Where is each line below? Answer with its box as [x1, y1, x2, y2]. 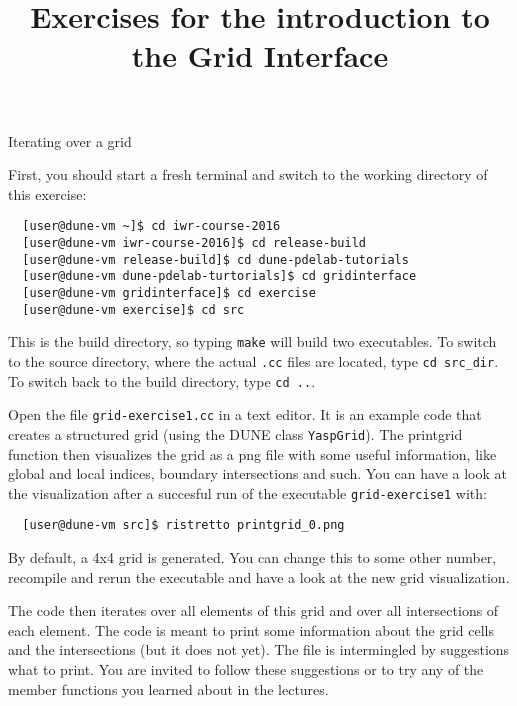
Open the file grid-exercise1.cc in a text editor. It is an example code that [8, 404, 482, 425]
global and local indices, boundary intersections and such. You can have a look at [8, 463, 507, 484]
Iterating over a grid [8, 130, 132, 151]
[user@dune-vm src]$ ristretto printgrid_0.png [22, 518, 345, 533]
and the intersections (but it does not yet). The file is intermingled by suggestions [8, 639, 510, 660]
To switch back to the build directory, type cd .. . [8, 370, 316, 391]
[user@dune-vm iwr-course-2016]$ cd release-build [22, 236, 366, 250]
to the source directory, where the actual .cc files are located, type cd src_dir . [8, 350, 499, 371]
